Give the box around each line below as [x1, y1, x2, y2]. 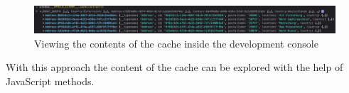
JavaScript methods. [6, 73, 95, 88]
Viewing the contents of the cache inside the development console [34, 35, 318, 50]
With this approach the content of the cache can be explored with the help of [6, 60, 343, 75]
